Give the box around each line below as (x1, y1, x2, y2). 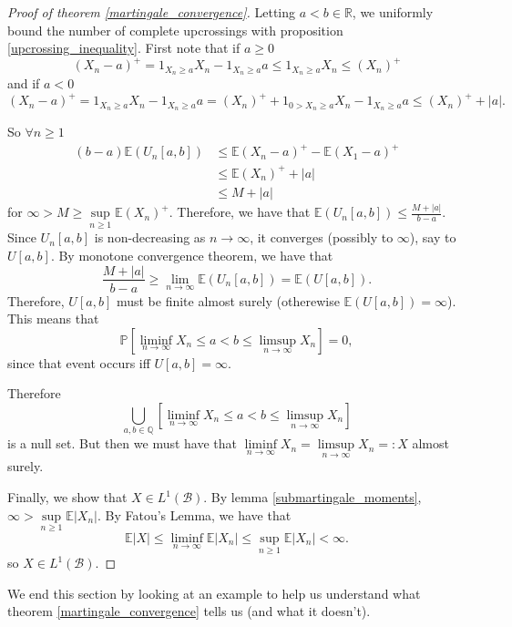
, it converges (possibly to (250, 228, 394, 247)
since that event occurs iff (7, 353, 150, 372)
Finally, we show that (7, 488, 128, 507)
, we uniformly (352, 3, 434, 21)
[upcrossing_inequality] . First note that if (7, 38, 241, 57)
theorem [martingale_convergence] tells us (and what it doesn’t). (7, 601, 371, 621)
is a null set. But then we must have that (7, 434, 237, 453)
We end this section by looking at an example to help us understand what (7, 583, 421, 602)
